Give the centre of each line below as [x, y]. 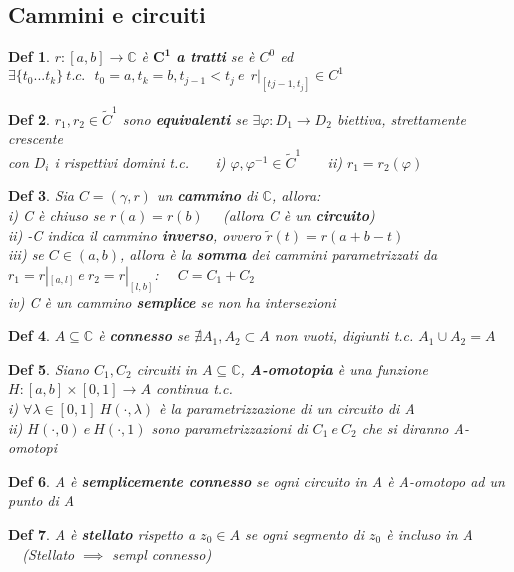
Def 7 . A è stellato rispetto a [102, 533]
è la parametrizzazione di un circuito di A [287, 407]
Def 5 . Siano [48, 368]
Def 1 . [29, 56]
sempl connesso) [162, 553]
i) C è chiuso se [56, 214]
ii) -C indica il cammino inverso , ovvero [135, 234]
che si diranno [405, 427]
